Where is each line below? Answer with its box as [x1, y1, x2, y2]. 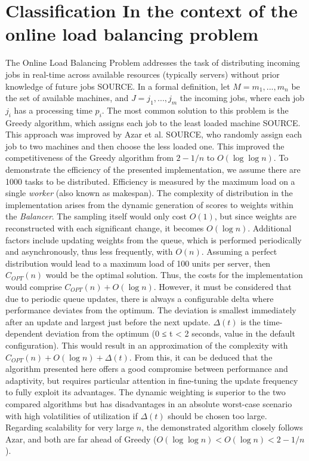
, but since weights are [214, 210, 296, 222]
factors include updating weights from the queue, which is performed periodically [5, 233, 302, 246]
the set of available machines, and [5, 91, 129, 104]
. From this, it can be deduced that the [129, 350, 273, 363]
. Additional [248, 222, 292, 234]
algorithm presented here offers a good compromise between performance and [5, 362, 288, 375]
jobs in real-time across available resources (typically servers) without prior [5, 68, 280, 80]
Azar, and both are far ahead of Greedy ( [5, 432, 157, 445]
